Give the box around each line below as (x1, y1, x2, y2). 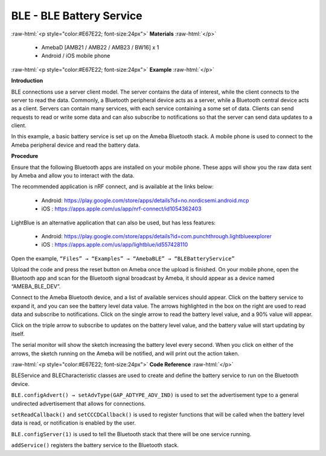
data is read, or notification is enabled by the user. (11, 419, 136, 426)
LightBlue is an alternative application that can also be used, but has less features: (11, 219, 216, 226)
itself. (11, 330, 25, 337)
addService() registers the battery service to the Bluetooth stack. (11, 442, 179, 449)
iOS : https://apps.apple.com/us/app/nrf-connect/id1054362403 (41, 205, 202, 212)
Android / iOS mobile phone (41, 52, 110, 60)
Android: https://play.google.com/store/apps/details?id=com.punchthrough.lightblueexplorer (41, 232, 272, 239)
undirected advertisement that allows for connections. (11, 400, 146, 407)
